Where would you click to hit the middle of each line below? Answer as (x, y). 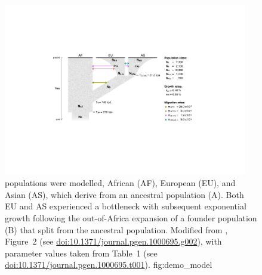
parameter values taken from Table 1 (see (81, 253)
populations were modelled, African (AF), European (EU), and (120, 183)
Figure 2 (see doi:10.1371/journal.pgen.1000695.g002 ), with (113, 241)
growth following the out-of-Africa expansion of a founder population (131, 218)
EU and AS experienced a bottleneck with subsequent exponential (126, 206)
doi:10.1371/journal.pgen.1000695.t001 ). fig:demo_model (109, 265)
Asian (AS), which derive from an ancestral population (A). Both (124, 194)
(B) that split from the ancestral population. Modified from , (116, 229)
